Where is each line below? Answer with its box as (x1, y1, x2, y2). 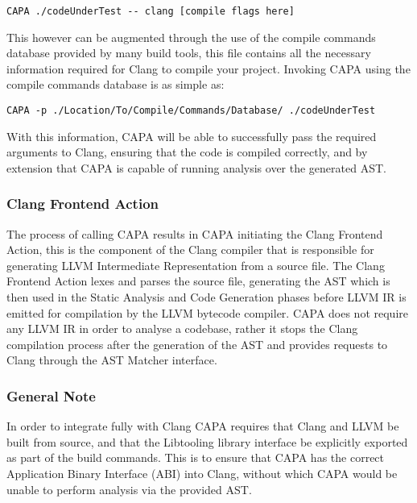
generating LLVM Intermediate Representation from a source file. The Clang (6, 256, 385, 273)
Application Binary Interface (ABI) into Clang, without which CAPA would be (6, 465, 398, 482)
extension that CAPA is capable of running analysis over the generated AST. (6, 159, 386, 176)
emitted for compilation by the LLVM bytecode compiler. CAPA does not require (6, 304, 408, 321)
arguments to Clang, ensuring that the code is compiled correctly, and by (6, 143, 368, 160)
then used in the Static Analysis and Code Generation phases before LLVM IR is (6, 289, 407, 306)
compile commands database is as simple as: (6, 76, 225, 93)
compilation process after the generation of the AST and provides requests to (6, 335, 388, 352)
